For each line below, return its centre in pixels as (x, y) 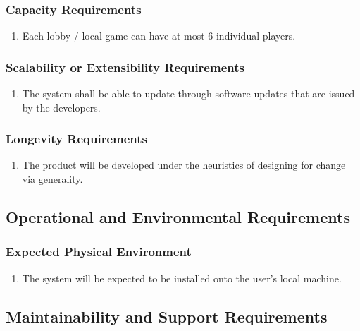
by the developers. (61, 107)
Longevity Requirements (77, 139)
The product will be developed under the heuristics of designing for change (184, 165)
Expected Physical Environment (99, 252)
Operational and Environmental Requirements (178, 217)
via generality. (52, 179)
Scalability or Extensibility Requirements (125, 67)
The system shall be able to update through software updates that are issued (188, 94)
